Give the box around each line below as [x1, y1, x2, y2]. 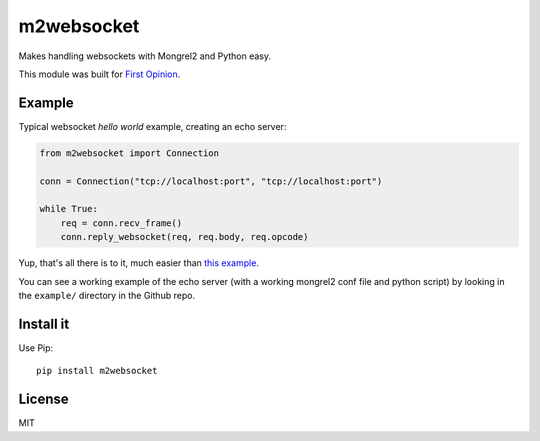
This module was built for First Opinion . [18, 68, 181, 80]
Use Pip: [18, 341, 54, 354]
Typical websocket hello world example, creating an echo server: [18, 120, 287, 132]
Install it [18, 315, 70, 332]
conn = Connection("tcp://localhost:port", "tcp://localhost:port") [39, 175, 383, 187]
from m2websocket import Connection [39, 147, 220, 159]
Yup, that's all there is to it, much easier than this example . [18, 257, 260, 269]
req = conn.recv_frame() [60, 217, 183, 229]
